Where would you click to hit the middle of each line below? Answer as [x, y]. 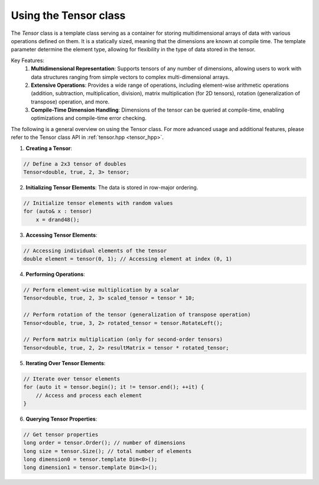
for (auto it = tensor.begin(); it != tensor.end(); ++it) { [114, 387]
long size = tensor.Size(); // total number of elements [108, 451]
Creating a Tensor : [49, 148]
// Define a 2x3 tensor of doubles [75, 164]
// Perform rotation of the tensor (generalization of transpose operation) [137, 315]
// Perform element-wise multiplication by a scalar [101, 290]
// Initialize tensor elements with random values [98, 203]
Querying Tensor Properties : [61, 419]
